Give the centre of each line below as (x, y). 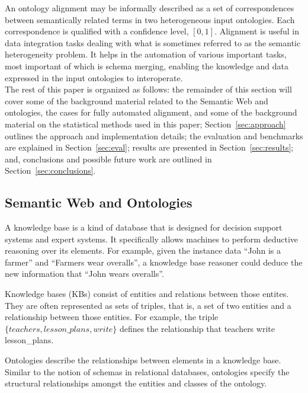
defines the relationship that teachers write (197, 328)
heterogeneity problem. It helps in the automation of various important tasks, (146, 54)
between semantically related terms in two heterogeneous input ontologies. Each (150, 19)
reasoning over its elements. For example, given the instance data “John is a (143, 250)
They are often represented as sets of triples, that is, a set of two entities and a (148, 305)
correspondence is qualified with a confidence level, (97, 31)
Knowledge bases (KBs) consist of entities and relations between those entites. (147, 294)
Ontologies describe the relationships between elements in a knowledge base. (143, 360)
